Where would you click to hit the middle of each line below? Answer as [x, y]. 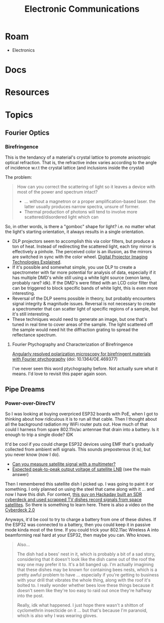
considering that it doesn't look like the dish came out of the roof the [86, 559]
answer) [20, 474]
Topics [19, 115]
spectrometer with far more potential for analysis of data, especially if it [84, 272]
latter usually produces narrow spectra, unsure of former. [82, 207]
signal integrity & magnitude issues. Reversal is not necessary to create [84, 304]
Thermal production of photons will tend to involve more [81, 212]
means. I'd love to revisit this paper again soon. [60, 374]
